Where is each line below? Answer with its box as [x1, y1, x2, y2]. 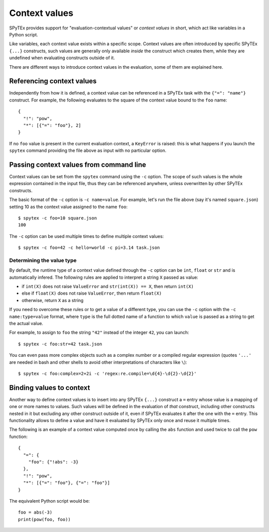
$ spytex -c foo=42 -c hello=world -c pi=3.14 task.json [18, 245, 160, 251]
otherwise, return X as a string [21, 297, 84, 303]
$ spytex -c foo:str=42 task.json [18, 341, 102, 347]
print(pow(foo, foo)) [18, 517, 71, 522]
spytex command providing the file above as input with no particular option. [9, 147, 166, 154]
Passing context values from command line [9, 160, 146, 169]
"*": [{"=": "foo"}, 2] [23, 122, 82, 128]
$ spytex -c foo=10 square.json [18, 215, 97, 221]
